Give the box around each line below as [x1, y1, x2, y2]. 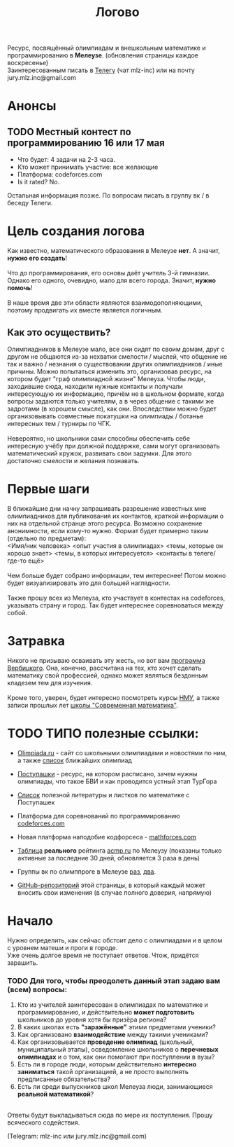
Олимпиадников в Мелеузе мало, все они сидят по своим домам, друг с [7, 345, 225, 353]
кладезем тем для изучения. [7, 678, 93, 687]
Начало [7, 912, 54, 928]
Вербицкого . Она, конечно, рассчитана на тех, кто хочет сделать [7, 664, 202, 672]
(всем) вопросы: [7, 984, 68, 994]
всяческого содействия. [7, 1118, 80, 1127]
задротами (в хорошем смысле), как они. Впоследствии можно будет [7, 404, 217, 413]
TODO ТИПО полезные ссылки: [7, 726, 199, 741]
